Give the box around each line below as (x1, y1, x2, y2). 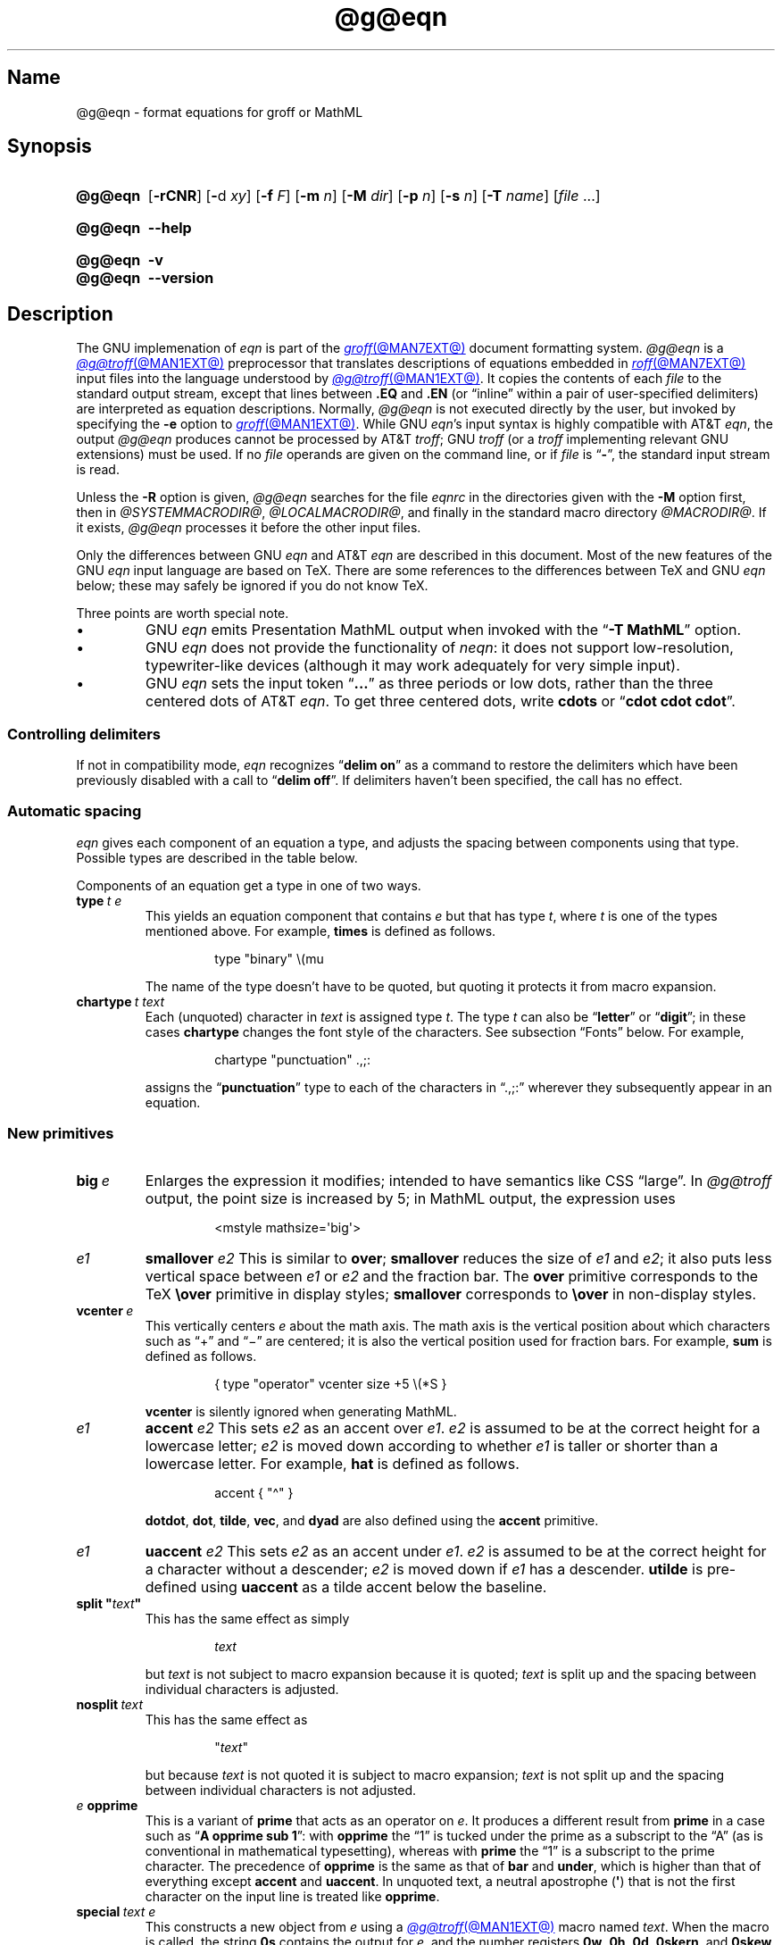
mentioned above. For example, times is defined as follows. (145, 922, 496, 939)
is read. (76, 462, 120, 478)
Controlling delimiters (7, 724, 161, 743)
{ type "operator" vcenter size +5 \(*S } (214, 1375, 447, 1391)
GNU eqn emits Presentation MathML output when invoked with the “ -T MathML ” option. (146, 621, 742, 639)
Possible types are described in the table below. (76, 849, 358, 865)
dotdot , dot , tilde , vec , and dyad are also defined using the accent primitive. (145, 1512, 599, 1528)
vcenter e (76, 1302, 134, 1318)
